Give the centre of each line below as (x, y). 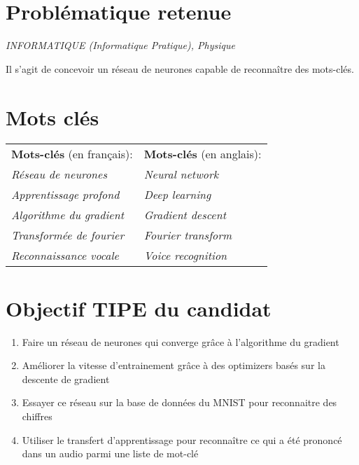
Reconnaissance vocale (65, 256)
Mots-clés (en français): (72, 154)
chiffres (37, 416)
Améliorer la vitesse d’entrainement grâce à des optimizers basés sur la (174, 365)
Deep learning (177, 195)
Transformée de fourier (68, 235)
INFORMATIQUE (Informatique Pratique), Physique (120, 45)
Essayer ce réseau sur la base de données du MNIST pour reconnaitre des (179, 402)
